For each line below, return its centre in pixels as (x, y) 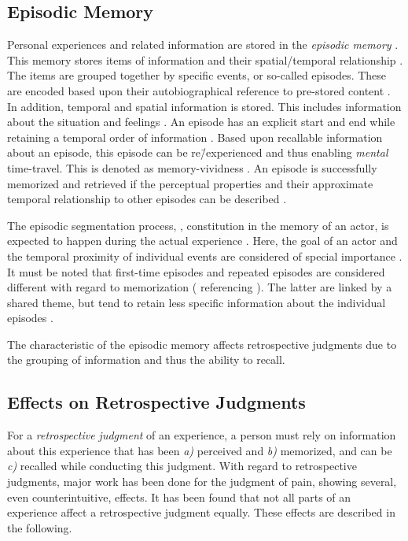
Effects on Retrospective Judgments (156, 402)
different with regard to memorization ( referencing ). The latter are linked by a (200, 287)
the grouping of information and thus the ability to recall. (146, 359)
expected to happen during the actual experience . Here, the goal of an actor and (202, 241)
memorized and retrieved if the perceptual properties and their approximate (190, 183)
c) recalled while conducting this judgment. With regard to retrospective (182, 466)
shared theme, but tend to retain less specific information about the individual (197, 302)
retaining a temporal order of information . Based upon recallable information (195, 137)
